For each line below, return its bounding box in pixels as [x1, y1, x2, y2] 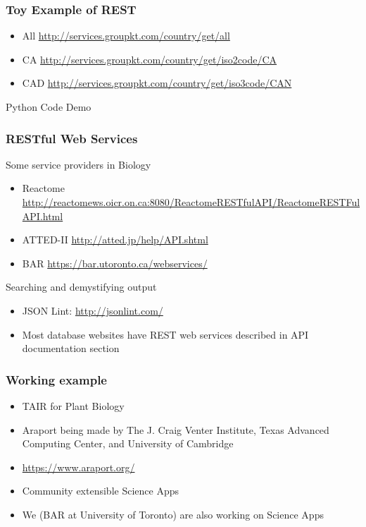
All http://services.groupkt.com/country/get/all [22, 28, 230, 43]
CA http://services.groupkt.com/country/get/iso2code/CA [22, 52, 277, 66]
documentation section [22, 341, 120, 356]
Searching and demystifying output [6, 279, 157, 294]
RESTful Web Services [6, 129, 138, 147]
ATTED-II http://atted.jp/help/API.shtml [22, 232, 208, 247]
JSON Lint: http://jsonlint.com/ [22, 303, 163, 317]
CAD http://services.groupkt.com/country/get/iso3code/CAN [22, 75, 292, 90]
